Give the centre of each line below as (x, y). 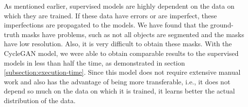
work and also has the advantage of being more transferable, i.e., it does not (117, 81)
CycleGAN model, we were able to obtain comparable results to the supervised (121, 53)
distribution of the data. (40, 100)
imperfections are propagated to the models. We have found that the (106, 25)
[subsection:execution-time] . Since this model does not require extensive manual (122, 72)
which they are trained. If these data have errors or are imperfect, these (110, 15)
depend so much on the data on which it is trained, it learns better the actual (119, 91)
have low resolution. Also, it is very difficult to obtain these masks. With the (118, 44)
